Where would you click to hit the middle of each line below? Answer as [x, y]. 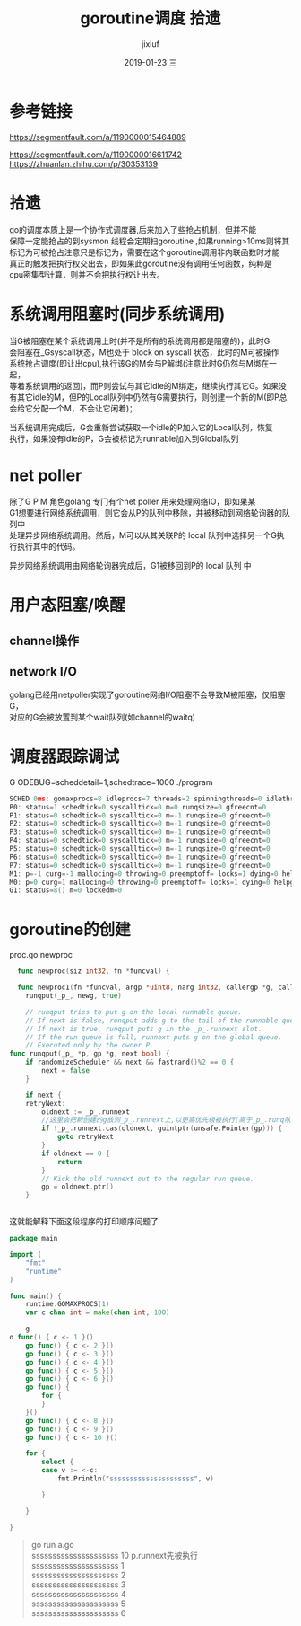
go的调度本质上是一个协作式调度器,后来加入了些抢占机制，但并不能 [133, 229]
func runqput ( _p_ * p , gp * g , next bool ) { [90, 1054]
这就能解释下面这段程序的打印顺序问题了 [84, 1222]
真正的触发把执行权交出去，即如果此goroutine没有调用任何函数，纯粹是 [141, 263]
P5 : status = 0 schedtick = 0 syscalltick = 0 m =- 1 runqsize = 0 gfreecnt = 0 [140, 849]
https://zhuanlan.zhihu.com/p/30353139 [84, 163]
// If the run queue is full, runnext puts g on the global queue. [154, 1037]
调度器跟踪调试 [64, 757]
